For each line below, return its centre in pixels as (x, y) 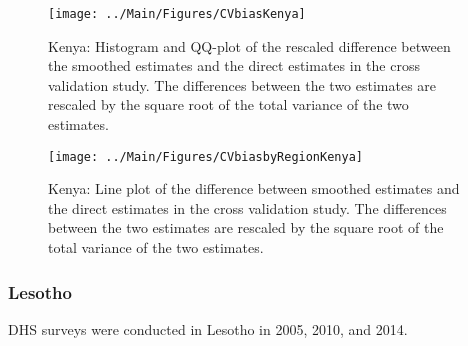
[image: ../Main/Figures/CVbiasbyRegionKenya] (205, 156)
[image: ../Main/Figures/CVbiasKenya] (177, 14)
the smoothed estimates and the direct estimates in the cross (234, 65)
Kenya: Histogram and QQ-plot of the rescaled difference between (249, 45)
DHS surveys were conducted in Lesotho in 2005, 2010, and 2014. (208, 328)
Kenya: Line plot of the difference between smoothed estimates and (254, 188)
